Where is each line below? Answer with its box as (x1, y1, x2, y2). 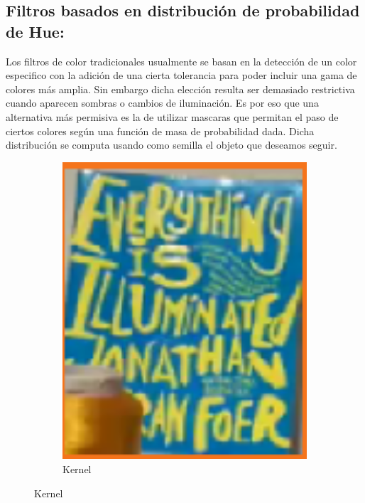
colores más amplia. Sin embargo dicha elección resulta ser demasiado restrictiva (6, 81, 355, 96)
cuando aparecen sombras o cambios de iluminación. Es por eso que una (6, 95, 319, 110)
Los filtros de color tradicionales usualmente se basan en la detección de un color (6, 53, 357, 68)
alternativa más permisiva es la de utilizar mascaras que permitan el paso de (6, 109, 339, 124)
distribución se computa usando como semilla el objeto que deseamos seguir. (6, 137, 337, 152)
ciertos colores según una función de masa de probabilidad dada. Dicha (6, 123, 315, 138)
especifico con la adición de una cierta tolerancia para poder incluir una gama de (6, 68, 357, 83)
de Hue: (6, 20, 65, 42)
